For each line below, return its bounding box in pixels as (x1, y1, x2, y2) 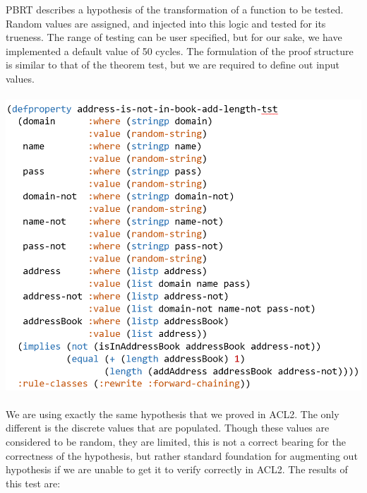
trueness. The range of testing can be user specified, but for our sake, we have (6, 30, 342, 44)
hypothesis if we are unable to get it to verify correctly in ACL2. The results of (6, 462, 348, 477)
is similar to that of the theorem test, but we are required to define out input (6, 57, 339, 72)
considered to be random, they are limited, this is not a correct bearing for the (6, 434, 346, 449)
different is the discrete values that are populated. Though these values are (6, 420, 330, 435)
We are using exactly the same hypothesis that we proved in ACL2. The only (6, 406, 339, 421)
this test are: (6, 475, 61, 490)
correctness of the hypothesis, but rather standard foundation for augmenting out (6, 448, 358, 463)
